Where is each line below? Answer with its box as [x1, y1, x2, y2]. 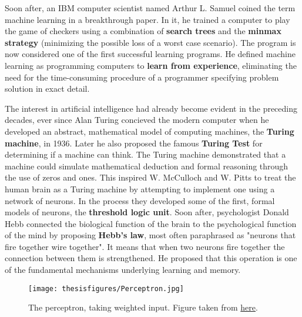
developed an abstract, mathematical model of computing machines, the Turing [5, 125, 294, 137]
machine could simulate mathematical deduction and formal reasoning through [5, 159, 288, 172]
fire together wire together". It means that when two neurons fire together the [5, 240, 285, 252]
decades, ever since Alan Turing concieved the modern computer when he [5, 114, 269, 126]
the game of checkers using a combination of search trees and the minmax [5, 25, 281, 37]
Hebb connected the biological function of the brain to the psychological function [5, 217, 297, 229]
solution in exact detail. [5, 82, 90, 95]
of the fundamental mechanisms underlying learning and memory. [5, 263, 241, 276]
